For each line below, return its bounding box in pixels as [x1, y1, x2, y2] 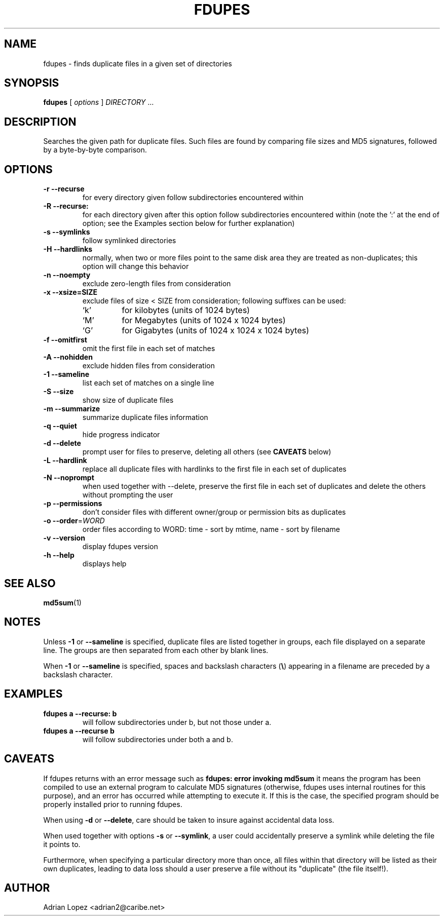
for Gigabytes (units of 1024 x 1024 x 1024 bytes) [122, 325, 309, 336]
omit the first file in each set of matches [82, 344, 215, 353]
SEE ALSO [4, 577, 56, 590]
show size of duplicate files [82, 396, 174, 405]
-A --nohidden [43, 353, 93, 362]
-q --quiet [43, 421, 77, 431]
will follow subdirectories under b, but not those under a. [82, 717, 272, 726]
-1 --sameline [43, 370, 90, 379]
